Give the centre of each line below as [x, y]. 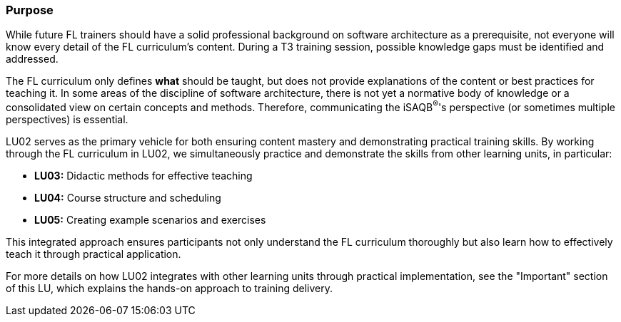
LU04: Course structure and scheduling [128, 198]
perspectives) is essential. [67, 120]
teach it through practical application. [94, 254]
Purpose [30, 10]
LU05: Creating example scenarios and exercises [150, 220]
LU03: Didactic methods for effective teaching [143, 176]
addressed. [32, 59]
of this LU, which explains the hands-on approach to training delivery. [169, 289]
